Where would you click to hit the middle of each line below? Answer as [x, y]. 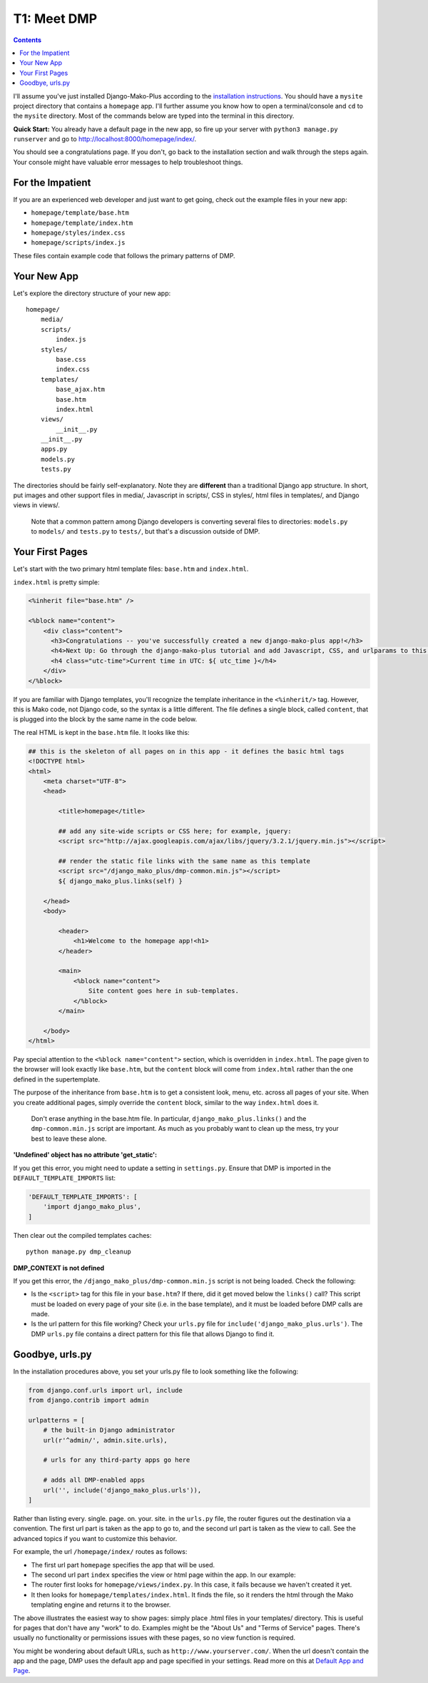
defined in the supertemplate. [57, 1079]
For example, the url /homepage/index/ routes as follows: [100, 1552]
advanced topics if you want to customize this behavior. [95, 1538]
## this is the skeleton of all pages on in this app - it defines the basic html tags [186, 751]
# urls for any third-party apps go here [117, 1460]
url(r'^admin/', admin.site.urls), [105, 1440]
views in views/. [37, 505]
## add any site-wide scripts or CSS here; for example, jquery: [175, 831]
